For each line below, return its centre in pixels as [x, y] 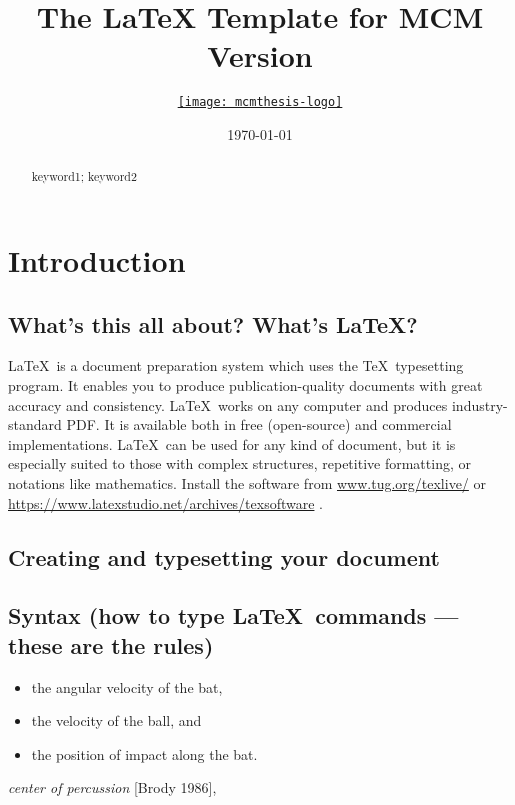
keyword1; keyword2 [84, 176]
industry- [479, 404]
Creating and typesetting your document [224, 556]
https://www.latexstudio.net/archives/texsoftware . [166, 502]
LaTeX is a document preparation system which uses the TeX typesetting [236, 365]
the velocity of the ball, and [116, 720]
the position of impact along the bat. [144, 753]
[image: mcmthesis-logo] [260, 102]
